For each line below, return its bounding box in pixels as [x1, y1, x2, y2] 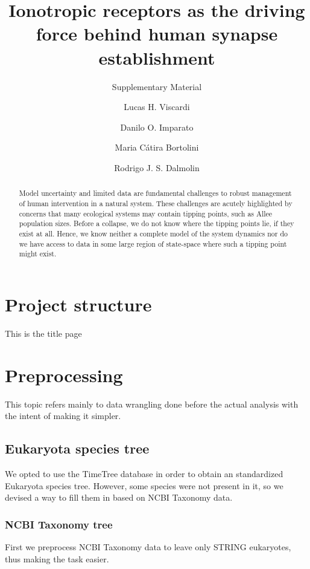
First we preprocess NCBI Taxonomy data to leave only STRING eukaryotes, [5, 540, 291, 553]
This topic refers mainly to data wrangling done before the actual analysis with [5, 397, 299, 410]
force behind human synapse [36, 21, 278, 46]
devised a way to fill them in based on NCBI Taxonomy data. [5, 491, 233, 504]
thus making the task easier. [5, 552, 109, 565]
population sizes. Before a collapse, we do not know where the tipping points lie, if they [19, 218, 294, 229]
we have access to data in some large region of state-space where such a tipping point [19, 238, 287, 249]
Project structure [5, 291, 152, 316]
